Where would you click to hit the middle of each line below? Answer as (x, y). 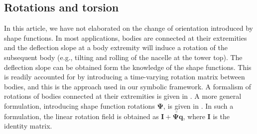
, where (194, 116)
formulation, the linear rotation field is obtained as (81, 116)
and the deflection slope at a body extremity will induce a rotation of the (116, 47)
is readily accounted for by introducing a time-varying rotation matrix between (125, 77)
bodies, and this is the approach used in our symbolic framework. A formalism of (128, 86)
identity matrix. (28, 126)
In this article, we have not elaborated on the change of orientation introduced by (128, 28)
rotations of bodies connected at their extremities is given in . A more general (123, 96)
